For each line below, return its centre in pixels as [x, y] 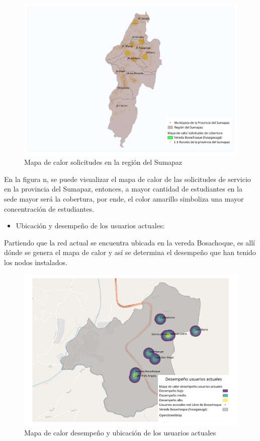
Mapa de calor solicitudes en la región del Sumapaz [103, 162]
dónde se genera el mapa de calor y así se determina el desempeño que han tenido [130, 252]
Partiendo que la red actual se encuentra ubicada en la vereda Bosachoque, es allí [129, 242]
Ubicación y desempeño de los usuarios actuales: [90, 226]
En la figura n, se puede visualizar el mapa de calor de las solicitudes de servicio [127, 179]
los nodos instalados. [36, 262]
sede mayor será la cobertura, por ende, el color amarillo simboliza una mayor [124, 199]
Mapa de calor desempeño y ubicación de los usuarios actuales [120, 432]
